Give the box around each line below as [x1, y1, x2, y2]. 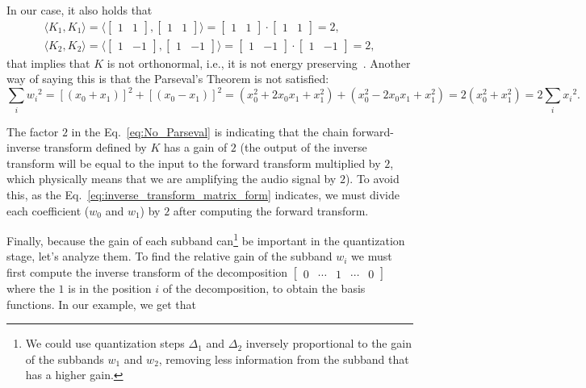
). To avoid [345, 170, 400, 187]
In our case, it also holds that [6, 2, 153, 18]
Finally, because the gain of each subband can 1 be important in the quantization [6, 230, 405, 248]
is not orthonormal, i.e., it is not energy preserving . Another [107, 54, 411, 71]
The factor [6, 123, 59, 140]
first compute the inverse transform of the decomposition [6, 264, 288, 281]
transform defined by [44, 139, 147, 156]
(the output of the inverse [240, 139, 367, 156]
